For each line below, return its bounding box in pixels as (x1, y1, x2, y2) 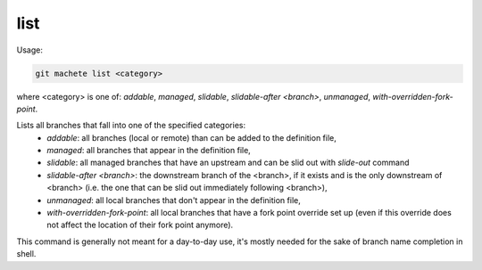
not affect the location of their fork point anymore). (46, 219, 234, 231)
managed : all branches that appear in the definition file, (46, 145, 252, 156)
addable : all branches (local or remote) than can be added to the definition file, (46, 132, 337, 143)
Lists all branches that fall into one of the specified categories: (16, 120, 245, 131)
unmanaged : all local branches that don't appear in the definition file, (46, 194, 301, 205)
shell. (16, 249, 37, 259)
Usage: (16, 45, 44, 55)
